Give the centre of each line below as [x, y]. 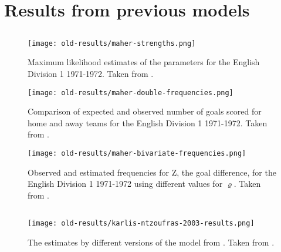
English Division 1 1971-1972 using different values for [125, 184]
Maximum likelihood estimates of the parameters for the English [144, 62]
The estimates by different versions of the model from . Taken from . [151, 242]
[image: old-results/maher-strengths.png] [112, 43]
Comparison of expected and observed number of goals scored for [145, 111]
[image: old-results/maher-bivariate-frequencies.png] [137, 154]
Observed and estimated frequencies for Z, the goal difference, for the [152, 172]
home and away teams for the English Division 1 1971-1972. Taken [148, 122]
